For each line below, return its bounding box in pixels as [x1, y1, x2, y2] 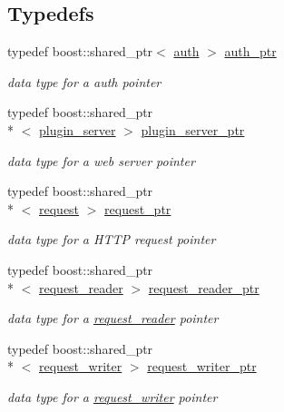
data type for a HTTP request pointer [7, 230, 216, 249]
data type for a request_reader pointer [7, 309, 219, 328]
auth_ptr [224, 42, 277, 61]
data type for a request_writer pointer [7, 387, 218, 406]
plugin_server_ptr [141, 120, 245, 139]
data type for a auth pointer [7, 72, 162, 91]
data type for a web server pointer [7, 151, 195, 170]
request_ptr [104, 199, 171, 218]
